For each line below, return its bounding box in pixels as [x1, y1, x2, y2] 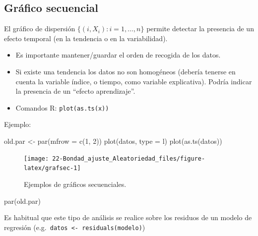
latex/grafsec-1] [24, 165, 81, 172]
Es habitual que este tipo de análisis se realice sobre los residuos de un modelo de [4, 212, 252, 223]
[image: [24, 155, 49, 162]
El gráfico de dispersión [4, 23, 75, 34]
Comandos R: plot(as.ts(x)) [15, 102, 109, 113]
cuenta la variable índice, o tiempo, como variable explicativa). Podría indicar [15, 76, 252, 86]
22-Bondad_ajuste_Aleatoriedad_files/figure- [52, 155, 205, 162]
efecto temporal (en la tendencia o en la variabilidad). [4, 33, 168, 43]
